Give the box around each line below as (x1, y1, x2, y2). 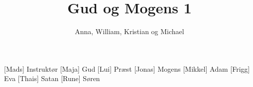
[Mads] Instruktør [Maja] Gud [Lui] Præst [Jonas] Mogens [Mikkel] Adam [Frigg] (4, 63, 250, 74)
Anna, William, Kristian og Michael (75, 26, 184, 37)
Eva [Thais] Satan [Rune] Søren (4, 73, 100, 84)
